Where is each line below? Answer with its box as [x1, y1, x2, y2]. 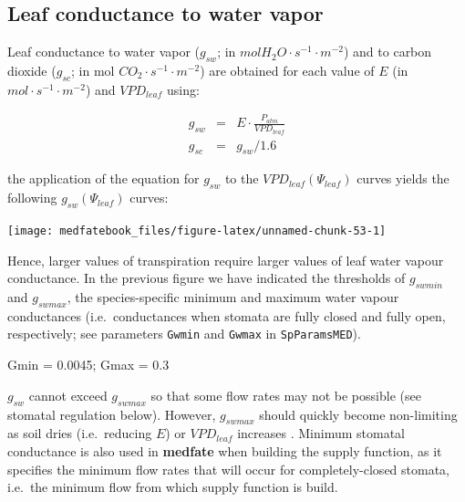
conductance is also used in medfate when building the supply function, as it [7, 441, 442, 460]
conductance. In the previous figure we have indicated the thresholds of [7, 268, 406, 288]
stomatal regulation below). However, [7, 404, 216, 424]
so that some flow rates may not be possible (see [150, 385, 421, 404]
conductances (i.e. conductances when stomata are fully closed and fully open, [7, 306, 446, 325]
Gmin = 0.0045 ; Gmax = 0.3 [7, 355, 170, 374]
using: [166, 79, 200, 99]
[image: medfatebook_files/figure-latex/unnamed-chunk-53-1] [7, 225, 387, 238]
